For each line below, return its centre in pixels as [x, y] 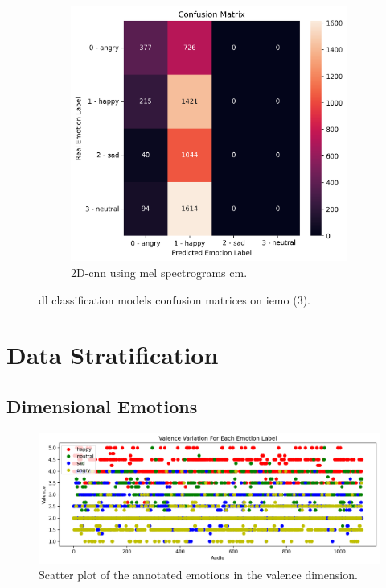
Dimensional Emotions [102, 406]
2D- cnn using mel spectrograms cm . [159, 273]
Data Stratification [113, 355]
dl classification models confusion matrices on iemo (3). [175, 299]
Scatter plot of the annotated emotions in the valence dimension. [198, 575]
